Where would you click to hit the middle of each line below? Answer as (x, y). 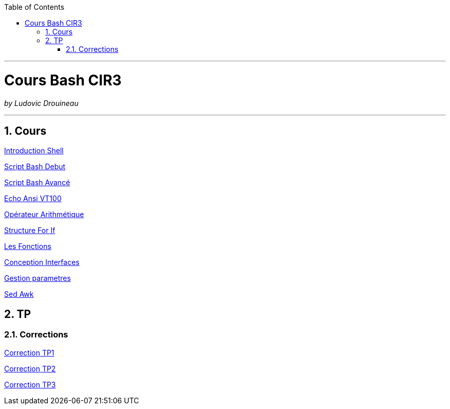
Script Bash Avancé (37, 183)
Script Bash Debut (35, 167)
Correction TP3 (30, 384)
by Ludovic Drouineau (41, 103)
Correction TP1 (29, 352)
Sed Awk (19, 294)
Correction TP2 (30, 368)
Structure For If (30, 230)
